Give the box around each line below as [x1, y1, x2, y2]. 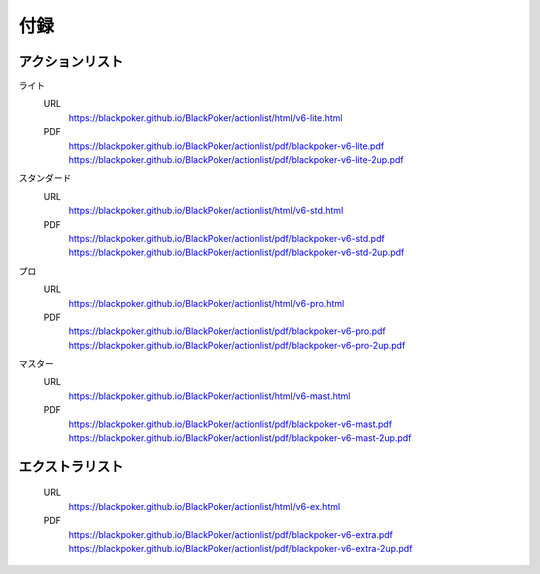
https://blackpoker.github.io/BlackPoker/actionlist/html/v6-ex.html [68, 500, 341, 512]
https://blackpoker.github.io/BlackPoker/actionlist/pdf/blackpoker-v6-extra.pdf [68, 528, 394, 540]
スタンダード [18, 172, 72, 184]
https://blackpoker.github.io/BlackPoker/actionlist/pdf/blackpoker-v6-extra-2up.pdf [68, 543, 413, 555]
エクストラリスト [18, 458, 124, 475]
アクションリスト [18, 53, 124, 70]
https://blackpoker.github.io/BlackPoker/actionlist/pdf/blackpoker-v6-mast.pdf [68, 418, 393, 430]
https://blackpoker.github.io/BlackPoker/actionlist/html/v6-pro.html [68, 297, 345, 309]
